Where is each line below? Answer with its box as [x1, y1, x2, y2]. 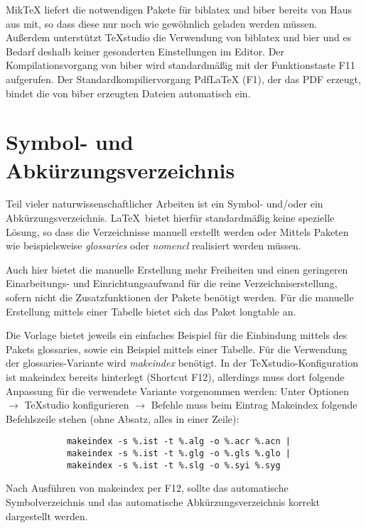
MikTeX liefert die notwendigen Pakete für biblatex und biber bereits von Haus [6, 2, 352, 16]
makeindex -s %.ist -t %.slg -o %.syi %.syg [66, 460, 281, 470]
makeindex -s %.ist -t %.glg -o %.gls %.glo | [66, 448, 291, 459]
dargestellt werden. [6, 508, 88, 523]
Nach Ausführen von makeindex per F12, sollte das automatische [6, 480, 289, 495]
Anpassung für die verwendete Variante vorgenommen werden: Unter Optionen [6, 383, 350, 398]
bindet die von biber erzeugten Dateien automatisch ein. [6, 85, 251, 100]
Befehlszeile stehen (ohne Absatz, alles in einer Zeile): [6, 411, 239, 426]
